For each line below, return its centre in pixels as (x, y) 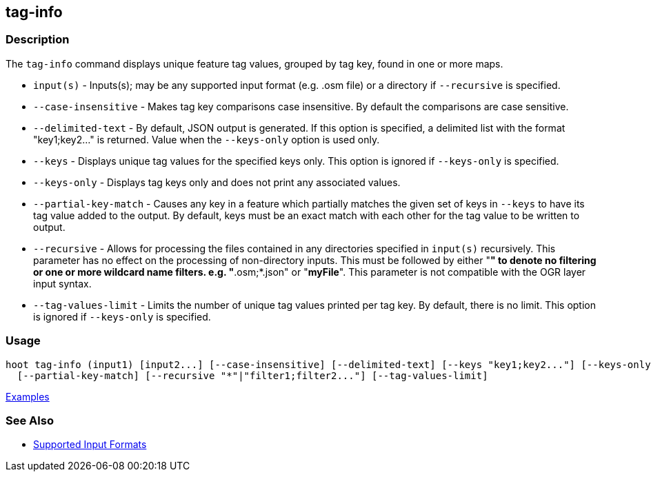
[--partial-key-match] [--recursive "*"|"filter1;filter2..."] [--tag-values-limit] (252, 375)
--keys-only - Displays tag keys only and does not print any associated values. (217, 182)
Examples (28, 396)
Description (38, 40)
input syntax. (62, 283)
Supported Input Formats (90, 445)
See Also (30, 420)
